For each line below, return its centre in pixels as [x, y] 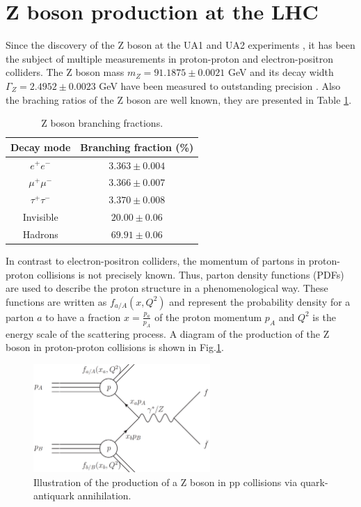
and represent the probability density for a [260, 301]
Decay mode [41, 147]
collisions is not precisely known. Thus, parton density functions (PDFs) [191, 274]
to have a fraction [83, 317]
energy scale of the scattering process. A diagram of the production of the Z [168, 333]
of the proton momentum [208, 317]
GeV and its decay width [281, 72]
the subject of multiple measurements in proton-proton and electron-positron [170, 58]
